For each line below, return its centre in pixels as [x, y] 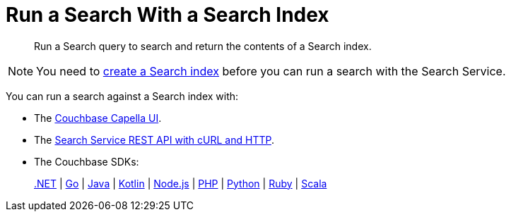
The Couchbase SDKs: [87, 161]
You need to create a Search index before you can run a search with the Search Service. [271, 71]
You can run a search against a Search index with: [122, 96]
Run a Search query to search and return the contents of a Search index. [203, 46]
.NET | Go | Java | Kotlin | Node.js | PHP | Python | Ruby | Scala [181, 183]
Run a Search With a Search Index [168, 15]
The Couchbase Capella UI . [98, 118]
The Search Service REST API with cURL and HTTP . [154, 139]
